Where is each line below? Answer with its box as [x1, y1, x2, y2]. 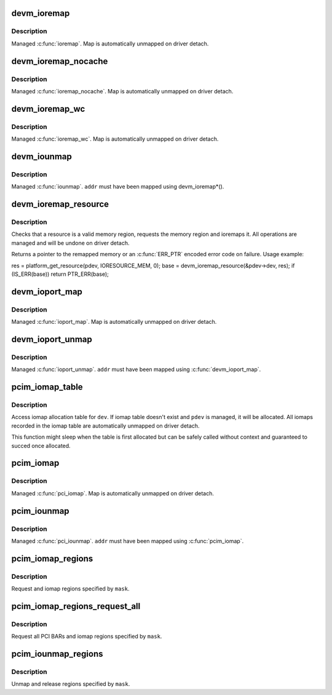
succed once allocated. [11, 442, 71, 449]
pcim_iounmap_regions [11, 649, 104, 659]
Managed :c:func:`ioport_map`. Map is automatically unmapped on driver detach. [11, 318, 217, 326]
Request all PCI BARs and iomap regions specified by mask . [11, 633, 162, 640]
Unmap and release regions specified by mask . [11, 680, 130, 688]
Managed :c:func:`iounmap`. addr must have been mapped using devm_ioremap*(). [11, 183, 224, 190]
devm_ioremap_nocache [11, 56, 108, 66]
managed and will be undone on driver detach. [11, 239, 130, 246]
